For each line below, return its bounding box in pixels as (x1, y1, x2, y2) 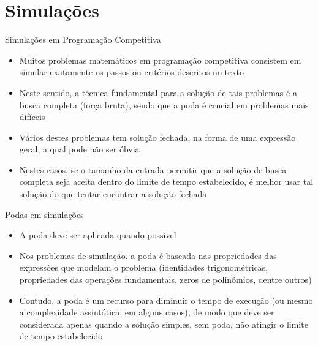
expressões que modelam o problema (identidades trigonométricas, (19, 261, 268, 274)
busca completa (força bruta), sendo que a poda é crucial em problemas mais (19, 98, 309, 111)
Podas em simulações (5, 208, 84, 220)
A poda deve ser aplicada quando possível (19, 228, 176, 241)
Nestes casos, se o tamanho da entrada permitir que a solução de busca (19, 163, 287, 176)
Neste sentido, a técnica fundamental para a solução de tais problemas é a (19, 86, 297, 99)
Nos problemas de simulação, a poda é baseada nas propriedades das (19, 249, 277, 261)
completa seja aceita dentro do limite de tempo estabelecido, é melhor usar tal (19, 175, 314, 188)
